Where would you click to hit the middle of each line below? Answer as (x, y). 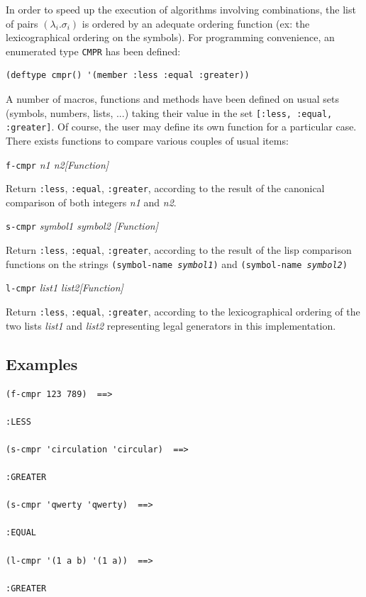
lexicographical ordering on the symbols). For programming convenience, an (170, 37)
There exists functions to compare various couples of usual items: (147, 140)
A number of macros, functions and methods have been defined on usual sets (172, 99)
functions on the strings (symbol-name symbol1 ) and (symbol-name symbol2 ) (177, 263)
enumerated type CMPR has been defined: (93, 51)
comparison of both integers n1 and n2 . (91, 202)
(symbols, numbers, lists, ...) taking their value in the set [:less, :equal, (169, 112)
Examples (42, 363)
